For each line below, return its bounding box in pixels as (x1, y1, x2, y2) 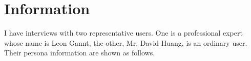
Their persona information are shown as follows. (4, 47, 155, 58)
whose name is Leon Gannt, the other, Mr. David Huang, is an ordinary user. (4, 37, 247, 48)
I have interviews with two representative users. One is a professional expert (4, 27, 243, 38)
